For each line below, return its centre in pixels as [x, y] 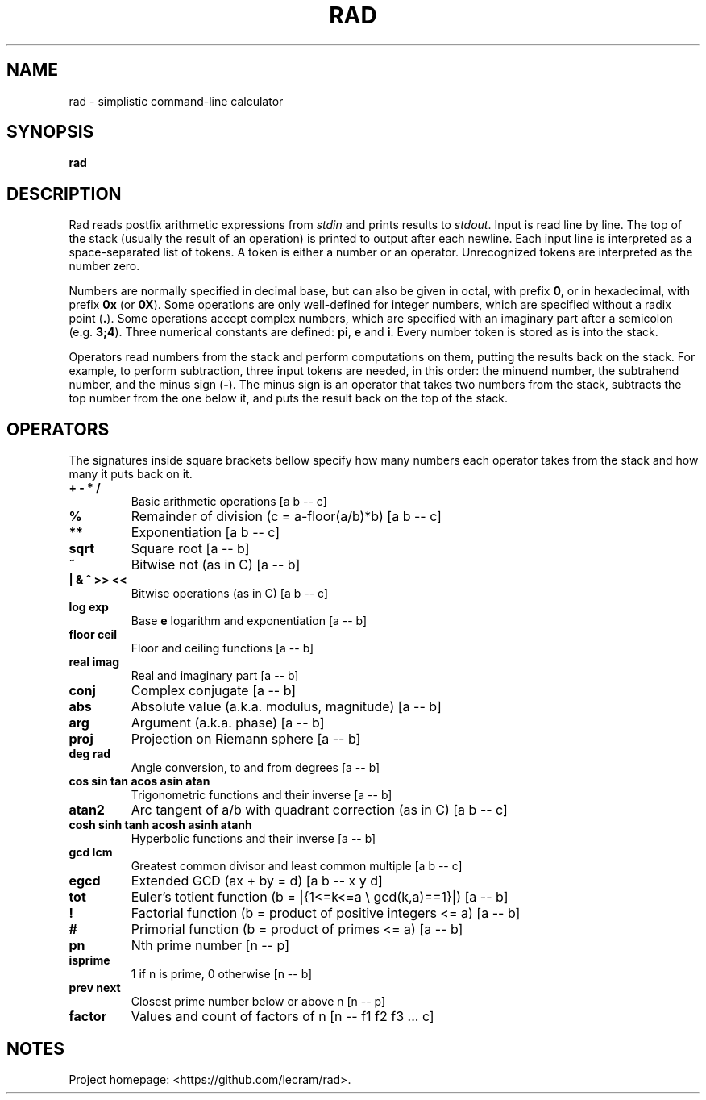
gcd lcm [91, 852]
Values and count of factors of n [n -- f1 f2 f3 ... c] [282, 1017]
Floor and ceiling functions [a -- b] [222, 648]
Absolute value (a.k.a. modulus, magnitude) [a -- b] [286, 707]
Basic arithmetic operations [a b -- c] [229, 502]
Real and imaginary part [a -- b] [215, 676]
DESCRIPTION [64, 194]
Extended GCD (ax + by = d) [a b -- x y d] [257, 881]
